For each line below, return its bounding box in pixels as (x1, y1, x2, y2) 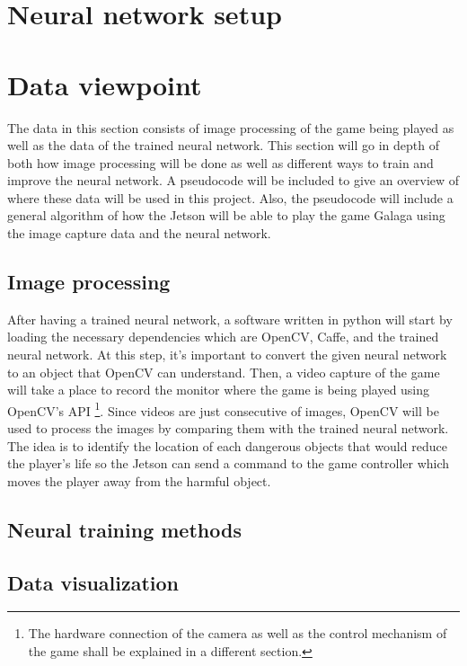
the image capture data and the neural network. (7, 224, 271, 243)
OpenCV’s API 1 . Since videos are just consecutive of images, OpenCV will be (7, 398, 439, 420)
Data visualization (7, 568, 180, 596)
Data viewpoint (7, 66, 202, 102)
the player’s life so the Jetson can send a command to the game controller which (7, 454, 450, 473)
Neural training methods (7, 515, 242, 543)
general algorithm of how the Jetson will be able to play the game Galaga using (7, 206, 445, 225)
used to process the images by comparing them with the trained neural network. (7, 419, 449, 438)
